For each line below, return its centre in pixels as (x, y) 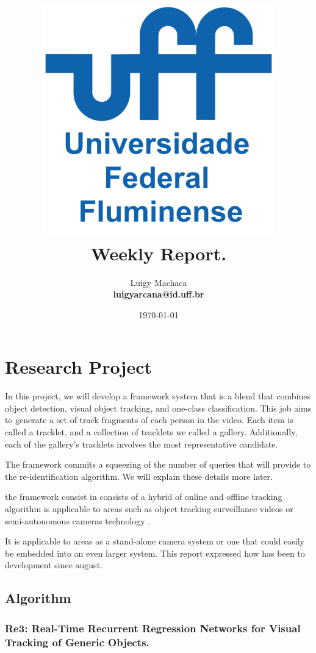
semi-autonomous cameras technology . (78, 520)
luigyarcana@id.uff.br (159, 294)
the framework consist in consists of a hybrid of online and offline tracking (144, 497)
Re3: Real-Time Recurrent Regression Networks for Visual (153, 628)
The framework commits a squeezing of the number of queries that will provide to (158, 464)
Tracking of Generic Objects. (77, 642)
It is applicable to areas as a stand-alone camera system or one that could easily (155, 541)
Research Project (79, 367)
